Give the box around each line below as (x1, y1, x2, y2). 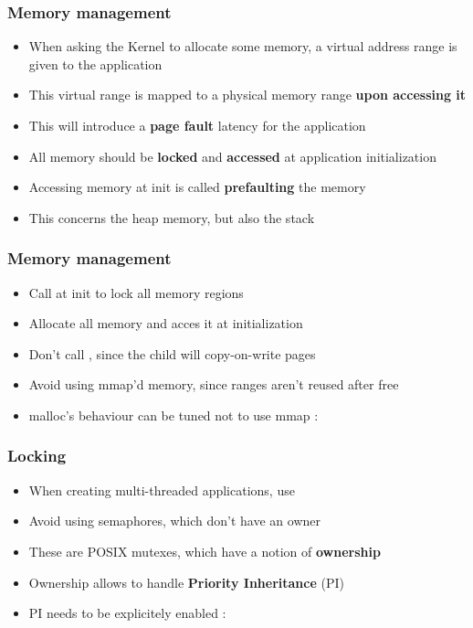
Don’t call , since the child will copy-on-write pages (28, 344, 316, 363)
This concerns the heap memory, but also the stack (28, 208, 315, 227)
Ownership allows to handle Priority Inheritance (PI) (28, 572, 344, 591)
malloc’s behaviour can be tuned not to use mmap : (28, 405, 319, 424)
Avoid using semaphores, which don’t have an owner (28, 511, 321, 530)
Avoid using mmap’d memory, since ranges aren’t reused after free (28, 375, 399, 394)
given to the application (28, 54, 163, 73)
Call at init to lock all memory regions (28, 282, 244, 302)
